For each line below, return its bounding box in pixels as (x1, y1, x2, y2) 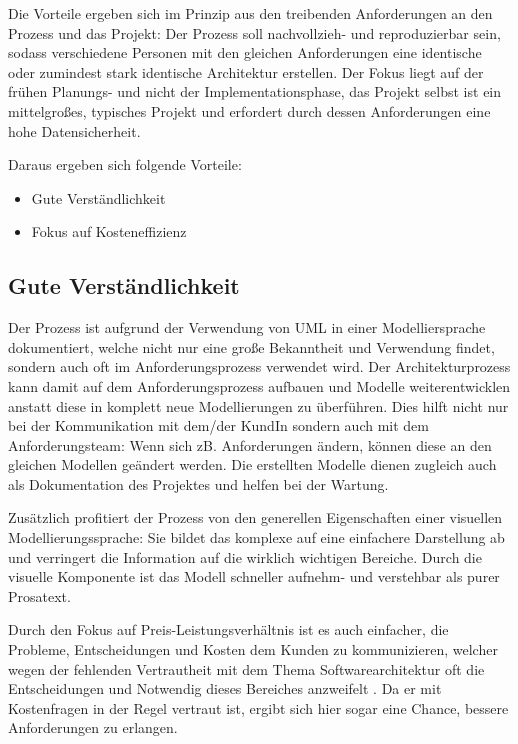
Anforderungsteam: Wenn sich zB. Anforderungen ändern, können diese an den (8, 434, 492, 455)
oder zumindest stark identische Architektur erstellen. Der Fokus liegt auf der (8, 61, 484, 82)
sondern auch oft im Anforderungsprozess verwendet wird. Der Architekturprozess (8, 356, 511, 377)
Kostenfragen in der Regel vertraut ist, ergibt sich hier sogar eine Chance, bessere (8, 697, 509, 718)
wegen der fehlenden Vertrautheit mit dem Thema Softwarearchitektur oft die (8, 658, 485, 679)
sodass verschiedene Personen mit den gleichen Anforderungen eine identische (8, 42, 482, 63)
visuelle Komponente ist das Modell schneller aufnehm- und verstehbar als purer (8, 566, 500, 587)
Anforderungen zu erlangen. (8, 717, 178, 738)
